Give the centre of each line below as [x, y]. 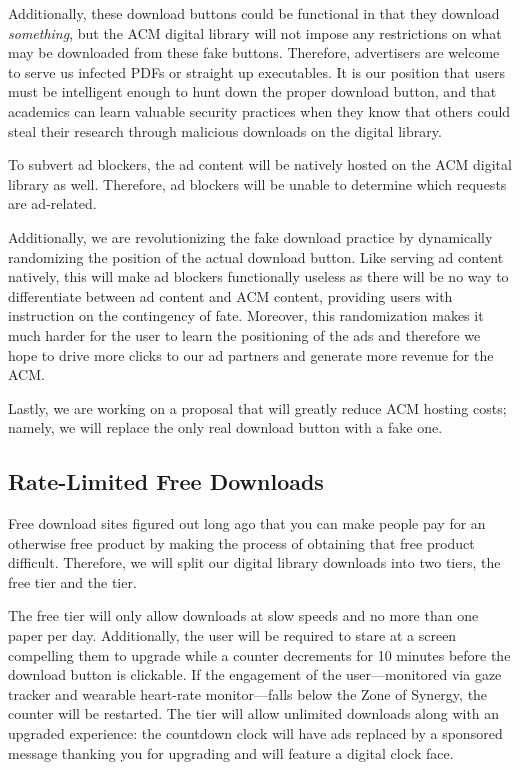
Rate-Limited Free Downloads [166, 481]
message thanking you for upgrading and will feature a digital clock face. [231, 752]
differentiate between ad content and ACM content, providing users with [230, 295]
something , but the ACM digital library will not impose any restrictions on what [255, 32]
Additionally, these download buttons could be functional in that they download [254, 13]
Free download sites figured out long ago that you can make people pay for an [247, 523]
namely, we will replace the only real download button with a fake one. [225, 427]
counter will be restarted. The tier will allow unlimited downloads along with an [254, 713]
